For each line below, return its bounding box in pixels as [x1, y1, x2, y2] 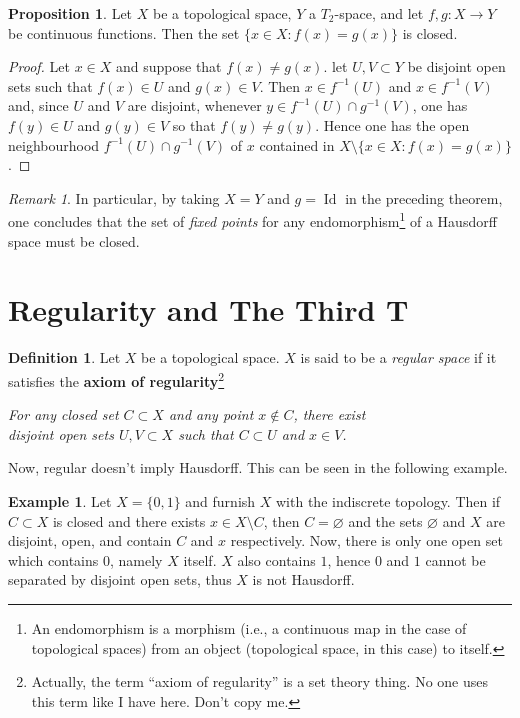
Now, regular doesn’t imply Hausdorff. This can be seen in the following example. [8, 457, 508, 478]
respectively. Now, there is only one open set [230, 530, 503, 551]
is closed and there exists [52, 510, 206, 531]
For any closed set [8, 404, 119, 425]
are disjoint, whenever [127, 95, 262, 116]
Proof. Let [8, 56, 70, 77]
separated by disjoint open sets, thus [8, 569, 232, 590]
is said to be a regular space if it [300, 347, 497, 368]
